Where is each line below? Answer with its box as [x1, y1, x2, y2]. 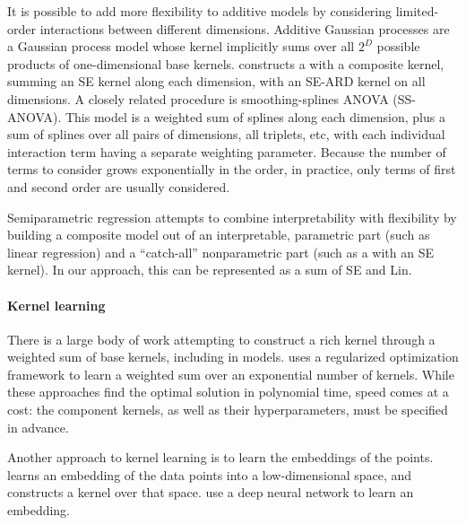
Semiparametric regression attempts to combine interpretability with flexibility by [7, 207, 457, 226]
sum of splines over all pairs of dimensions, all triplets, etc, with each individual [7, 125, 445, 144]
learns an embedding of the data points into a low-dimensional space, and [7, 465, 412, 484]
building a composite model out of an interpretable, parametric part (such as [7, 225, 430, 244]
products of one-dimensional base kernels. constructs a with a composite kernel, [7, 54, 444, 73]
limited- [395, 2, 439, 20]
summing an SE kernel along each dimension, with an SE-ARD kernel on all [7, 72, 426, 91]
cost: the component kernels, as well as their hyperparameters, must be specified [7, 400, 448, 419]
